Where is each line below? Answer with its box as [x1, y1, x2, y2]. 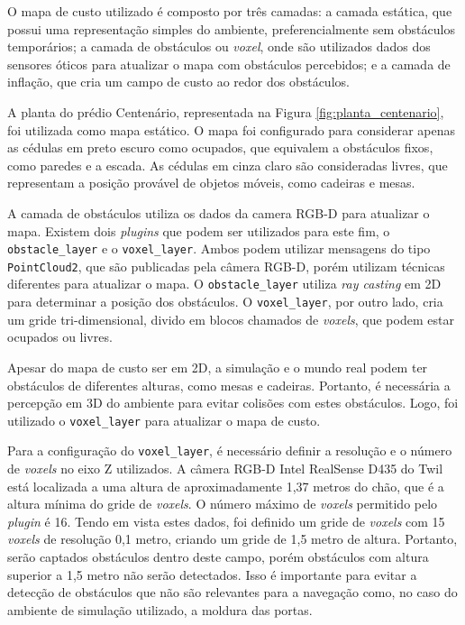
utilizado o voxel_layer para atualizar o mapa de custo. [7, 410, 321, 429]
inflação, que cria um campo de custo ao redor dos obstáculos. [7, 72, 350, 91]
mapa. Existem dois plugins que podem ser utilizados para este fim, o [7, 221, 390, 240]
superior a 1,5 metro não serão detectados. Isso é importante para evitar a [7, 565, 417, 584]
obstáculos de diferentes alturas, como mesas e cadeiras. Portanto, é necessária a [7, 375, 451, 394]
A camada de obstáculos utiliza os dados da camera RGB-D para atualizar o [7, 203, 430, 222]
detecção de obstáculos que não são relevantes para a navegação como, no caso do [7, 583, 458, 602]
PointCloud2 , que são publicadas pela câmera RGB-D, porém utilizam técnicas [7, 256, 445, 275]
